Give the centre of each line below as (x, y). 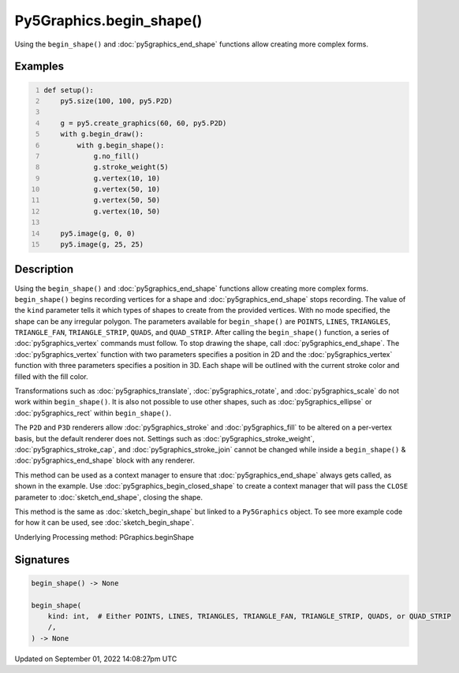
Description (44, 269)
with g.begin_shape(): (121, 145)
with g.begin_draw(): (102, 134)
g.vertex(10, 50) (127, 211)
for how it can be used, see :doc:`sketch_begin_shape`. (104, 522)
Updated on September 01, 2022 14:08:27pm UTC (96, 659)
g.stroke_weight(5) (131, 167)
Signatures (42, 560)
